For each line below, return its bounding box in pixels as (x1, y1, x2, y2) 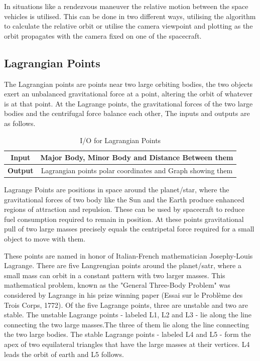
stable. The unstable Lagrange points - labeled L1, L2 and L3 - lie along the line (4, 309, 251, 320)
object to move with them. (4, 233, 86, 244)
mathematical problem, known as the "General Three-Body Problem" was (4, 280, 230, 290)
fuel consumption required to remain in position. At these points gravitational (4, 213, 244, 224)
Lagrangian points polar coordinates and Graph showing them (41, 165, 233, 175)
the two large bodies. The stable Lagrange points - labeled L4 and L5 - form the (4, 329, 251, 339)
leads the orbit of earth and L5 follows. (4, 348, 124, 359)
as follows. (4, 117, 36, 128)
